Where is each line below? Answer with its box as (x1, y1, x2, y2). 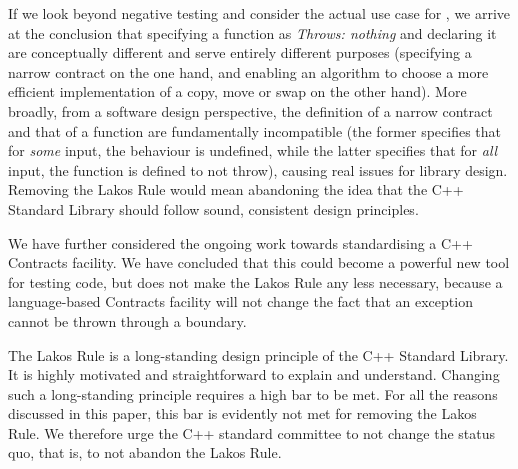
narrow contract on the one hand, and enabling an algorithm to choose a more (8, 61, 489, 82)
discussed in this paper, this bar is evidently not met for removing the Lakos (8, 403, 477, 424)
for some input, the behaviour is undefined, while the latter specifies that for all (8, 140, 498, 161)
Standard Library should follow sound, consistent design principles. (8, 198, 419, 219)
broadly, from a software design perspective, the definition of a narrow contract (8, 100, 493, 121)
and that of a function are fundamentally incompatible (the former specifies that (8, 120, 502, 141)
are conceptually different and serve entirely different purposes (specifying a (8, 42, 472, 63)
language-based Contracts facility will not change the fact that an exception (8, 291, 473, 312)
